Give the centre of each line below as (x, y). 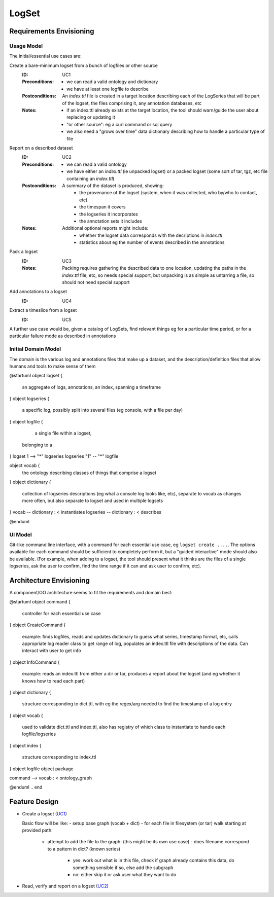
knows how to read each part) (54, 681)
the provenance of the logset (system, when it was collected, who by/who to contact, (168, 193)
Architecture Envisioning (49, 580)
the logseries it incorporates (109, 214)
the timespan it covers (102, 207)
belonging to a (37, 445)
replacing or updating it (91, 117)
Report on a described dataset (41, 148)
